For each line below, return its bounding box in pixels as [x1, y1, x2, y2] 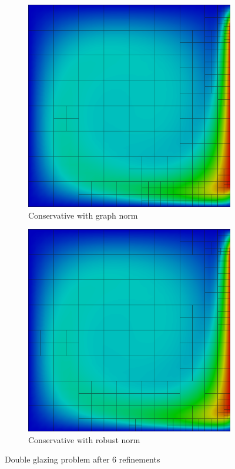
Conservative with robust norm [28, 433, 140, 445]
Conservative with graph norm [28, 209, 138, 221]
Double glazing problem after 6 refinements [5, 453, 160, 465]
